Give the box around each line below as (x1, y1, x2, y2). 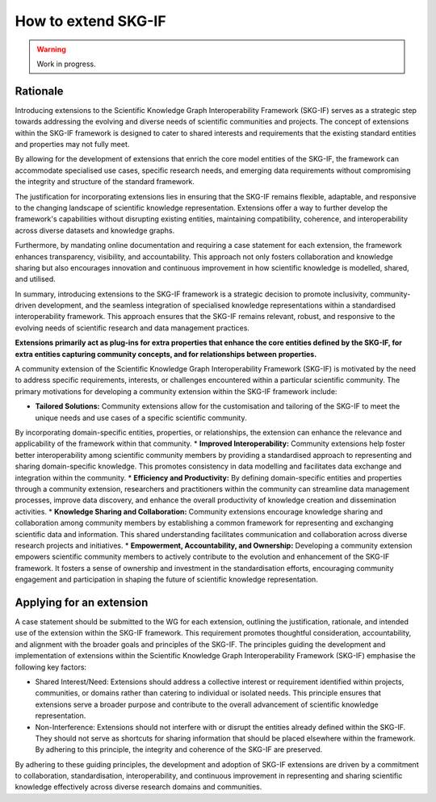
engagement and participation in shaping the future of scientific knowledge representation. (15, 574, 318, 585)
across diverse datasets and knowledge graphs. (15, 225, 175, 235)
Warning (36, 44, 66, 54)
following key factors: (15, 662, 87, 672)
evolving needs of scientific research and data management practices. (15, 323, 250, 333)
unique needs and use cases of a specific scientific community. (35, 413, 247, 422)
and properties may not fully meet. (15, 140, 130, 149)
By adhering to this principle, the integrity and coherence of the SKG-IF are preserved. (35, 745, 323, 754)
